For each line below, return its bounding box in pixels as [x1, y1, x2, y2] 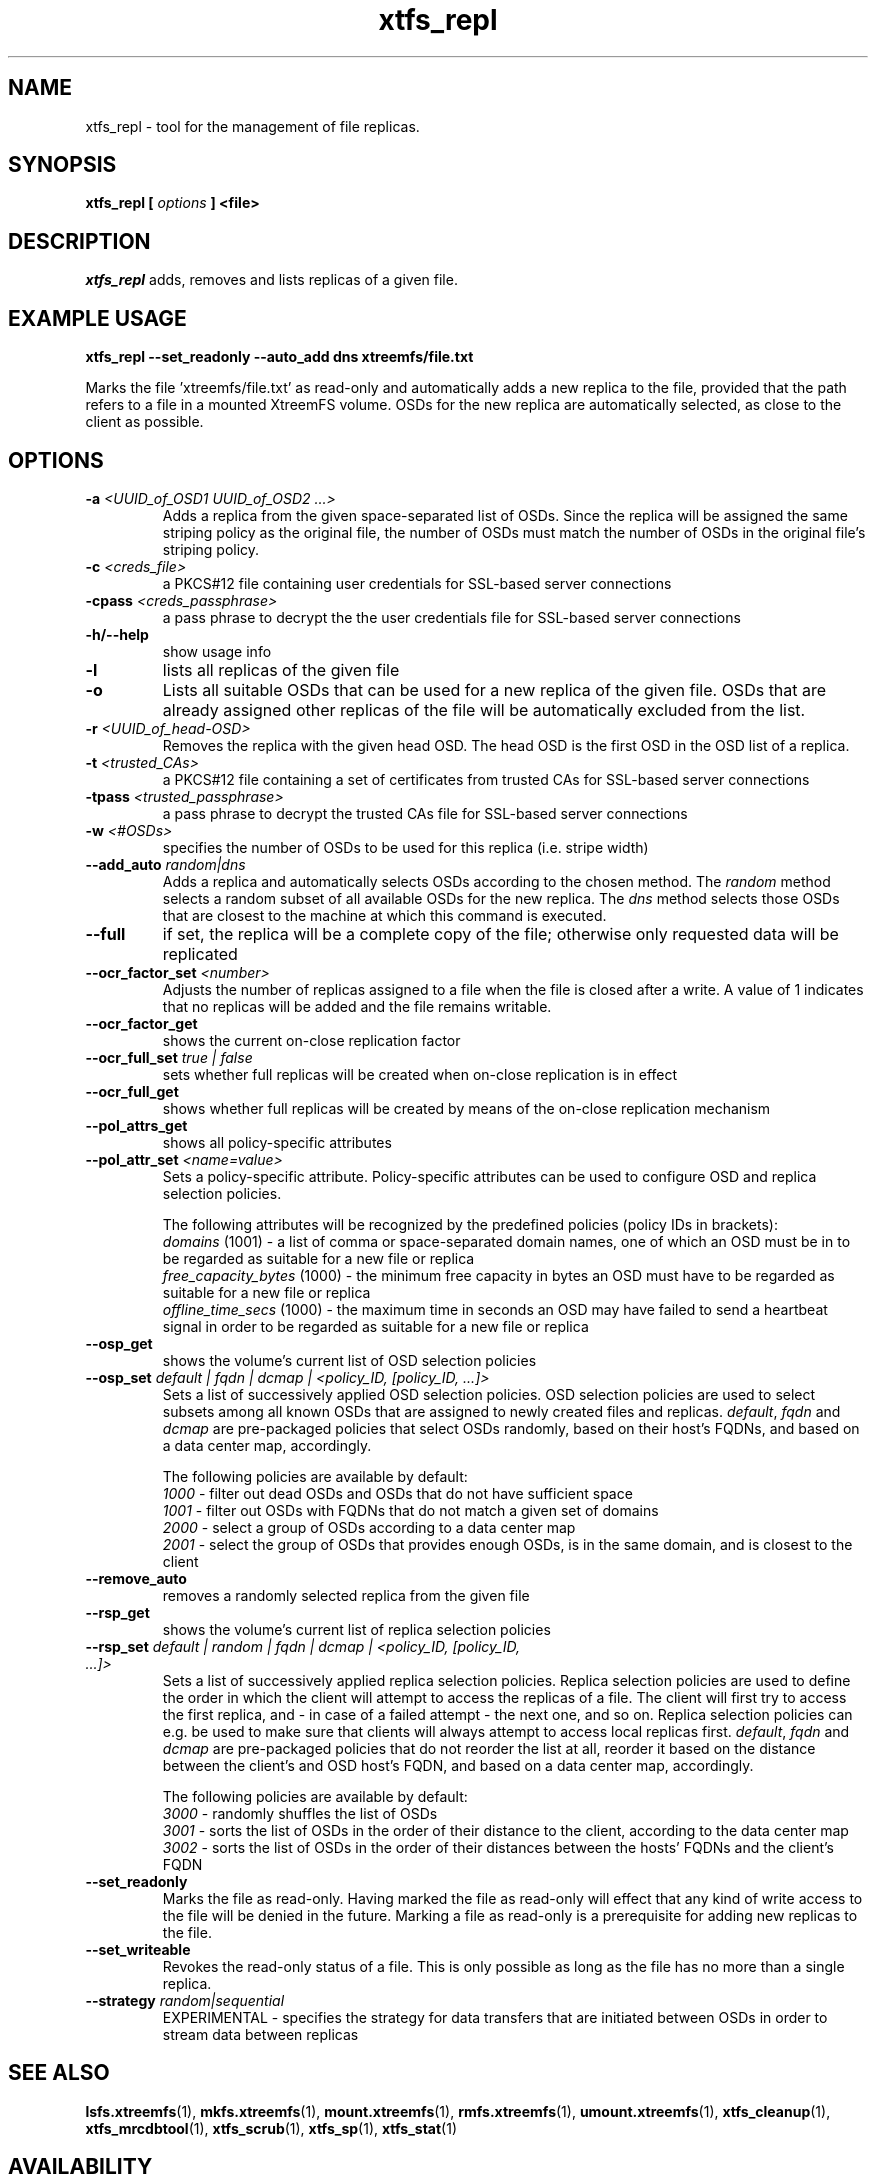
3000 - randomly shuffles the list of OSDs [162, 1804, 438, 1822]
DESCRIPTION [8, 228, 151, 254]
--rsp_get [85, 1603, 150, 1621]
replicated [162, 943, 238, 964]
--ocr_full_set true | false [85, 1048, 253, 1066]
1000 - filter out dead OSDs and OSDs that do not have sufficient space [162, 1484, 633, 1502]
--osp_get [85, 1334, 153, 1352]
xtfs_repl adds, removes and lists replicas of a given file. [85, 271, 458, 289]
